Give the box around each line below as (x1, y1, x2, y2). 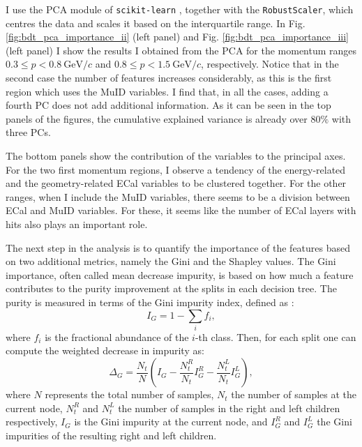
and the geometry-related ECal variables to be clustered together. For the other (6, 176, 347, 190)
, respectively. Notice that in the (201, 56, 339, 71)
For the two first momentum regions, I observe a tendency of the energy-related (6, 162, 346, 176)
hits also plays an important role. (6, 216, 148, 231)
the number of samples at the (231, 387, 357, 402)
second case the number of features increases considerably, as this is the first (6, 70, 332, 85)
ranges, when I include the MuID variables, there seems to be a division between (6, 189, 350, 204)
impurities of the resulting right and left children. (6, 427, 217, 442)
